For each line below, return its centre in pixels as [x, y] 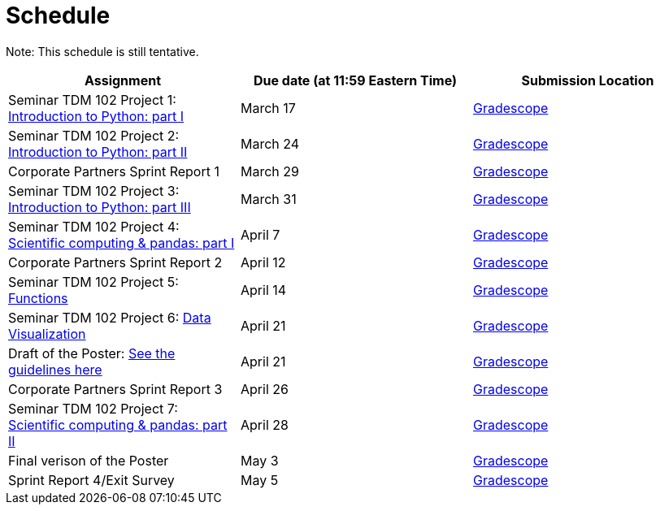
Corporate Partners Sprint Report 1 [114, 171]
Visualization [47, 333]
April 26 [264, 389]
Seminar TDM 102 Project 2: [94, 135]
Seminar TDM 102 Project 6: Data [110, 317]
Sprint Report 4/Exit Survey [91, 480]
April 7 [260, 234]
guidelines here [55, 369]
